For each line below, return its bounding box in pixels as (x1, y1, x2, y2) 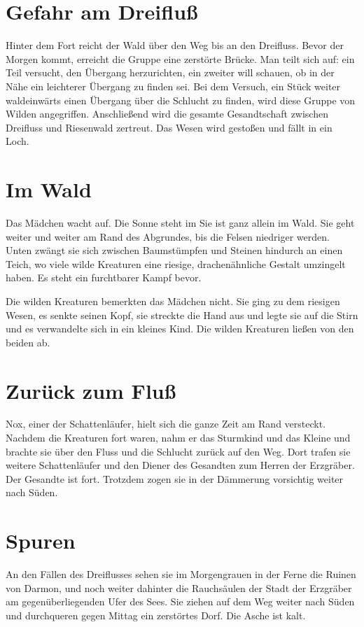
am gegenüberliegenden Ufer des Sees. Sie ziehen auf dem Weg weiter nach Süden (6, 594, 355, 609)
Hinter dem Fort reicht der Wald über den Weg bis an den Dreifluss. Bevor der (6, 38, 344, 52)
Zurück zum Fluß (6, 376, 176, 404)
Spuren (6, 526, 76, 555)
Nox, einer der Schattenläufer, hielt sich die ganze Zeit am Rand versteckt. (6, 416, 326, 431)
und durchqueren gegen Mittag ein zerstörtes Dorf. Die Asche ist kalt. (6, 607, 306, 622)
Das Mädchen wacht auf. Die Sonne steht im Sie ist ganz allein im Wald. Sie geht (6, 216, 355, 230)
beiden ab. (6, 334, 50, 349)
